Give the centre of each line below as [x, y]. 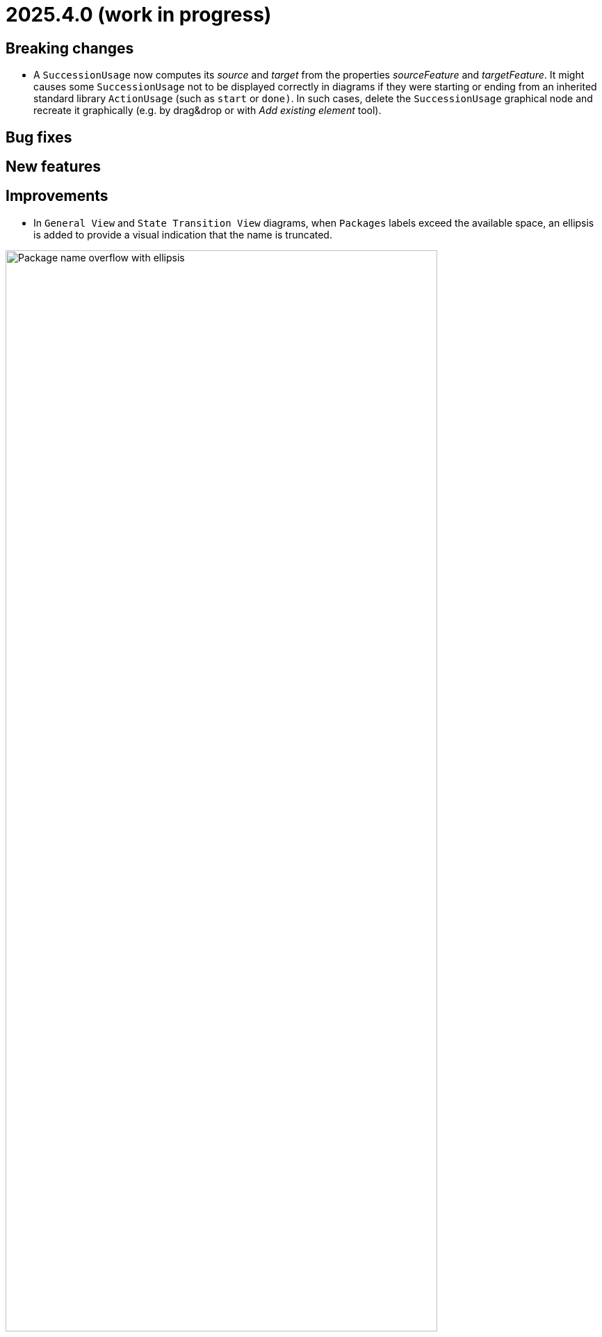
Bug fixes [39, 137]
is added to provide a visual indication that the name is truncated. [183, 234]
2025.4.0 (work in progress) [139, 15]
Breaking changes [70, 48]
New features [53, 167]
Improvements [57, 196]
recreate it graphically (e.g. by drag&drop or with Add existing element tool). [208, 111]
